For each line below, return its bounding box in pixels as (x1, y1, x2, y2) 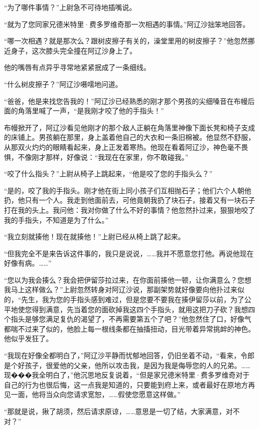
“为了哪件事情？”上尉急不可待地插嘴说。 (4, 2, 136, 12)
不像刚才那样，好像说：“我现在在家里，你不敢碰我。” (17, 151, 189, 162)
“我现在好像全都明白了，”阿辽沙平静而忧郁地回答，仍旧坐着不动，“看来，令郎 (4, 350, 255, 361)
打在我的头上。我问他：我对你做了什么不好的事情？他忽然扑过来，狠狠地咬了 (4, 204, 255, 215)
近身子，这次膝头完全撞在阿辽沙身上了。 (4, 45, 136, 55)
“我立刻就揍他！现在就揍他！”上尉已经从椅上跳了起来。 (4, 231, 185, 242)
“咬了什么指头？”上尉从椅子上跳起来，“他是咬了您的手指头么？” (4, 168, 213, 179)
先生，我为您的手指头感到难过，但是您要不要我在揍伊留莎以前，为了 (21, 294, 245, 305)
